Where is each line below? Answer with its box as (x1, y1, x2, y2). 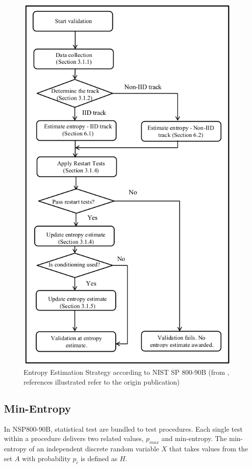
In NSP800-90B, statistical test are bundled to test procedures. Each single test (4, 423, 243, 434)
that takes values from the (169, 443, 248, 454)
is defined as (80, 453, 118, 463)
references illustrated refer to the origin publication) (24, 377, 180, 387)
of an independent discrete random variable (28, 443, 159, 454)
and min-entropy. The (161, 433, 227, 443)
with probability (22, 453, 71, 463)
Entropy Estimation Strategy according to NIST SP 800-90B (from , (24, 367, 229, 377)
